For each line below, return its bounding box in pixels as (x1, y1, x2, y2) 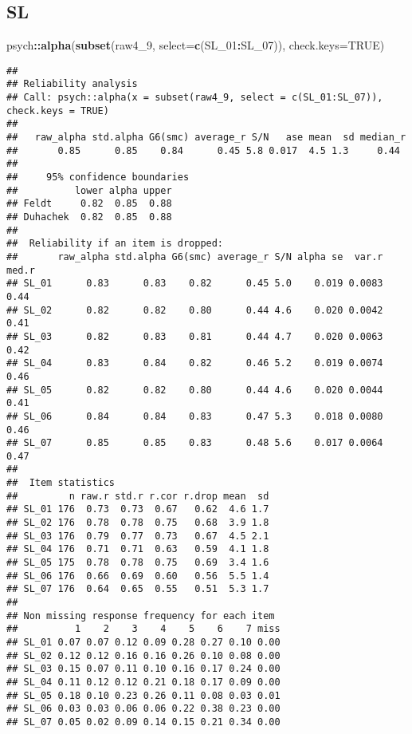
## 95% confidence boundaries (6, 172, 190, 183)
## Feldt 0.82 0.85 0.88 (6, 198, 172, 210)
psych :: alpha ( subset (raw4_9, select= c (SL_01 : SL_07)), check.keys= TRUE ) (6, 37, 385, 53)
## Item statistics (6, 477, 116, 489)
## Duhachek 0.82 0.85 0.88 (6, 211, 172, 223)
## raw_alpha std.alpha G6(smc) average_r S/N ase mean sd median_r (6, 132, 406, 144)
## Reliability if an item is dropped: (6, 238, 224, 250)
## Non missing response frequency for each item (6, 610, 275, 622)
